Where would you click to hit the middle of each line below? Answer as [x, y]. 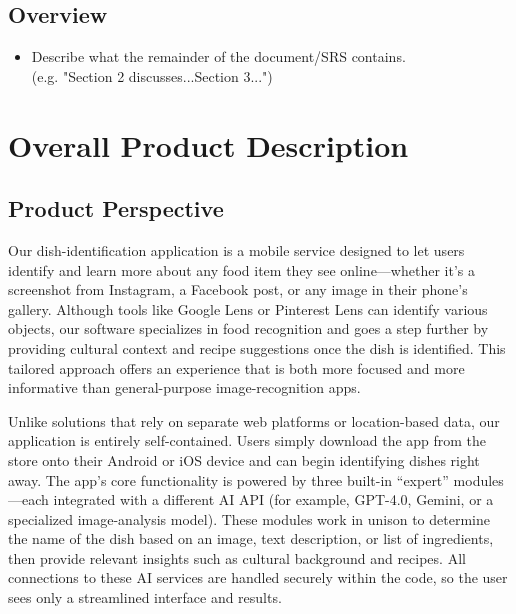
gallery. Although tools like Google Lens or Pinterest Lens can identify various [248, 308]
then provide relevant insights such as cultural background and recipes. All [237, 557]
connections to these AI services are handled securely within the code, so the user [258, 577]
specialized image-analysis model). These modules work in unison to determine [249, 518]
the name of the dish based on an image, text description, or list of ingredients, [251, 538]
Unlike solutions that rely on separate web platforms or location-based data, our [254, 420]
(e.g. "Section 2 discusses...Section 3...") [152, 75]
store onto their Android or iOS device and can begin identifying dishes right [244, 459]
